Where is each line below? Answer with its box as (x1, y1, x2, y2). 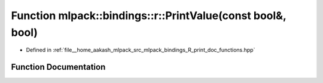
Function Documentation (11, 62, 106, 72)
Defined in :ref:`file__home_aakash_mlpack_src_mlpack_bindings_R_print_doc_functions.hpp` (26, 47, 255, 54)
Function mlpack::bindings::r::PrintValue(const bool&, (11, 9, 287, 22)
